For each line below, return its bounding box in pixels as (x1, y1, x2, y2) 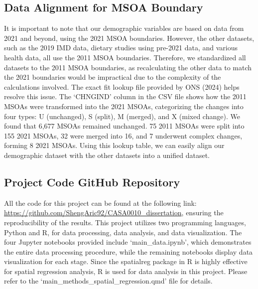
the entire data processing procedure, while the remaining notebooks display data (4, 246, 253, 257)
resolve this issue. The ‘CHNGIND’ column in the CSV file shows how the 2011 (4, 91, 247, 102)
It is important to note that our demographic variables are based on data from (4, 23, 244, 33)
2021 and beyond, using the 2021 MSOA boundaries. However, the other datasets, (4, 32, 255, 43)
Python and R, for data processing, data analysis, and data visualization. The (4, 227, 242, 237)
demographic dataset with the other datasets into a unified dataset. (4, 149, 210, 160)
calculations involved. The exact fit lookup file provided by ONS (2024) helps (4, 81, 240, 92)
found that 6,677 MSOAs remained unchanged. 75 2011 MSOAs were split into (4, 121, 245, 131)
